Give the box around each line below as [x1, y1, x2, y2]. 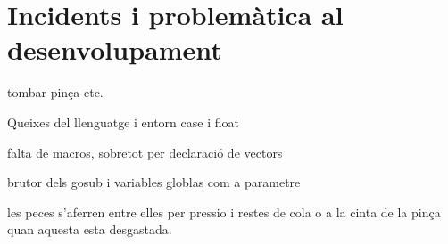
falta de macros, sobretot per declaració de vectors [7, 142, 283, 161]
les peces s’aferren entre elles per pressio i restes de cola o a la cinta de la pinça [7, 202, 441, 221]
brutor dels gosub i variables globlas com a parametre [7, 173, 301, 191]
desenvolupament [7, 31, 222, 68]
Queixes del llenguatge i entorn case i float [7, 112, 239, 131]
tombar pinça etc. [7, 83, 104, 102]
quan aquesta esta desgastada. [7, 220, 172, 239]
